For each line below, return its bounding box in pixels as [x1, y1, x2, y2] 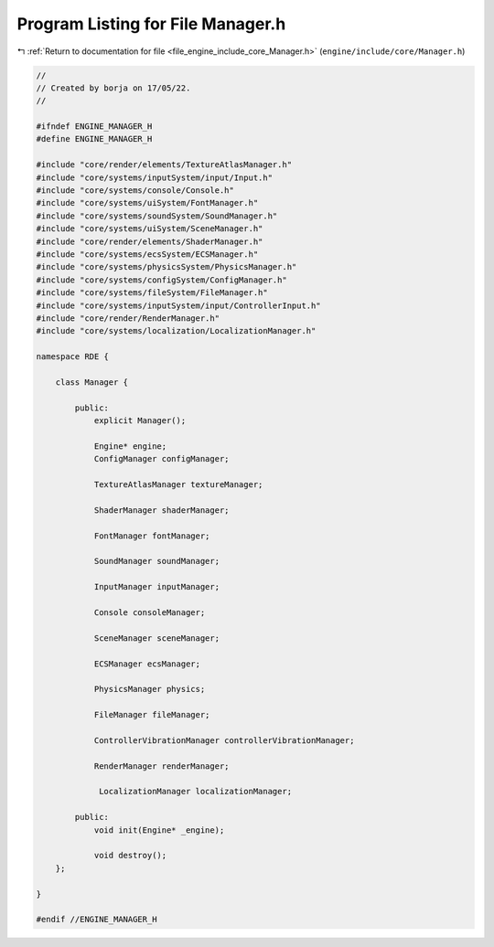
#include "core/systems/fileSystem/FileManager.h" [36, 288, 269, 298]
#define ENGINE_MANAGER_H [36, 133, 153, 144]
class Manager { [55, 377, 128, 388]
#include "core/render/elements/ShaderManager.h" [36, 236, 263, 247]
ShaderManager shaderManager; [93, 505, 230, 516]
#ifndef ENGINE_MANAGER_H [36, 122, 153, 132]
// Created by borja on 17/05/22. [36, 82, 191, 93]
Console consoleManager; [93, 607, 206, 617]
